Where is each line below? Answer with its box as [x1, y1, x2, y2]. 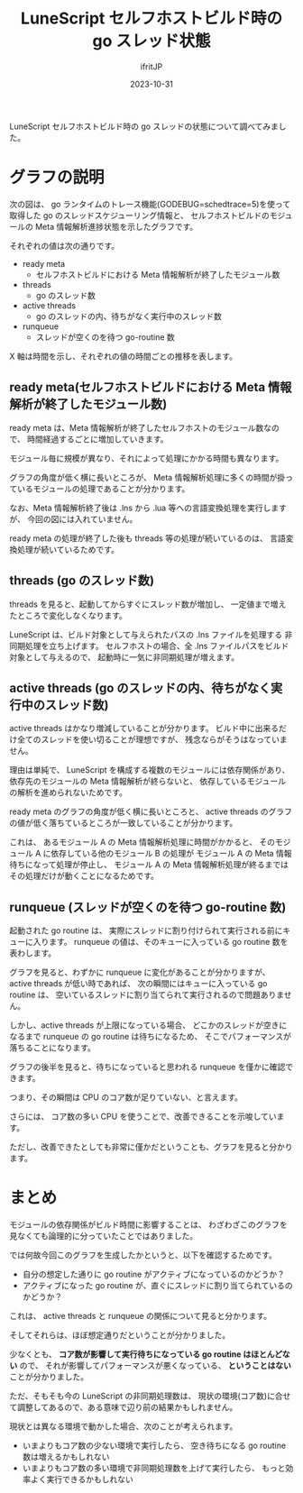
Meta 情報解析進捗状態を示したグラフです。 [34, 221, 198, 232]
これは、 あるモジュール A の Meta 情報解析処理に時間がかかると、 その [9, 837, 276, 847]
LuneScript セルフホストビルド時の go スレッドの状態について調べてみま [9, 121, 280, 132]
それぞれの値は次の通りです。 [9, 240, 120, 251]
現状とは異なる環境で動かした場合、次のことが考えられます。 [9, 1421, 238, 1432]
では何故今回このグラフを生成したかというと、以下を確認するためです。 [9, 1250, 278, 1260]
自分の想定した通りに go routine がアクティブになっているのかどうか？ [22, 1269, 286, 1280]
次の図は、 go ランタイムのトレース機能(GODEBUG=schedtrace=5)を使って [9, 198, 291, 209]
